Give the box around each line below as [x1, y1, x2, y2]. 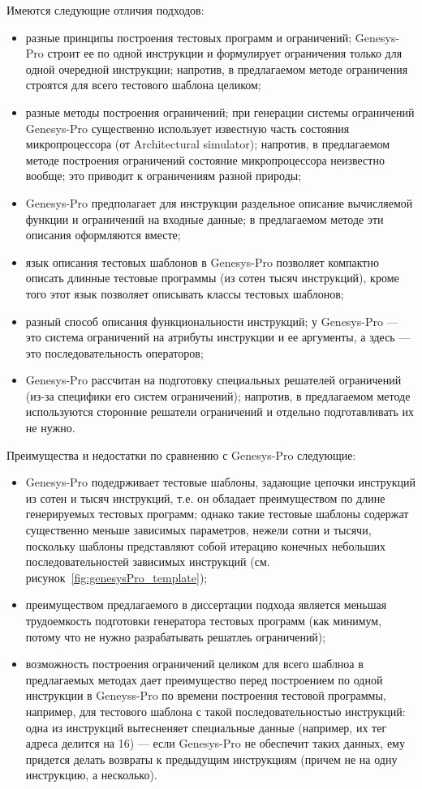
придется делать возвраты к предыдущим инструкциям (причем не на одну [25, 750, 398, 767]
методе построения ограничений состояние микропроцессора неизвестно [25, 151, 385, 168]
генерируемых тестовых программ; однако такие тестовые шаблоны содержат [25, 505, 409, 522]
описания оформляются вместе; [25, 226, 181, 243]
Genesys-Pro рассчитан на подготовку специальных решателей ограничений [25, 371, 402, 388]
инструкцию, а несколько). [25, 766, 157, 783]
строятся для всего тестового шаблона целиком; [25, 76, 261, 93]
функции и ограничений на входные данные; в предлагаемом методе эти [25, 210, 384, 227]
